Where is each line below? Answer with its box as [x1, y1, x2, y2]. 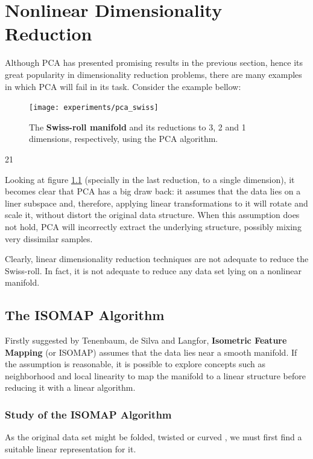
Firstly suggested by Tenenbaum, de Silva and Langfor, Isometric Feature [5, 334, 287, 347]
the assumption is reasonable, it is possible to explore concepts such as [5, 358, 266, 370]
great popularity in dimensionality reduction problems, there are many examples [5, 68, 302, 80]
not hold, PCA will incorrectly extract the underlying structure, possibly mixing [5, 220, 302, 233]
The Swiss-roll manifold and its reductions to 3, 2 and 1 [29, 120, 246, 133]
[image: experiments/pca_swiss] [29, 103, 159, 112]
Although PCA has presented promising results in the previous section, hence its [5, 56, 303, 69]
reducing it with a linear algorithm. [5, 381, 136, 394]
